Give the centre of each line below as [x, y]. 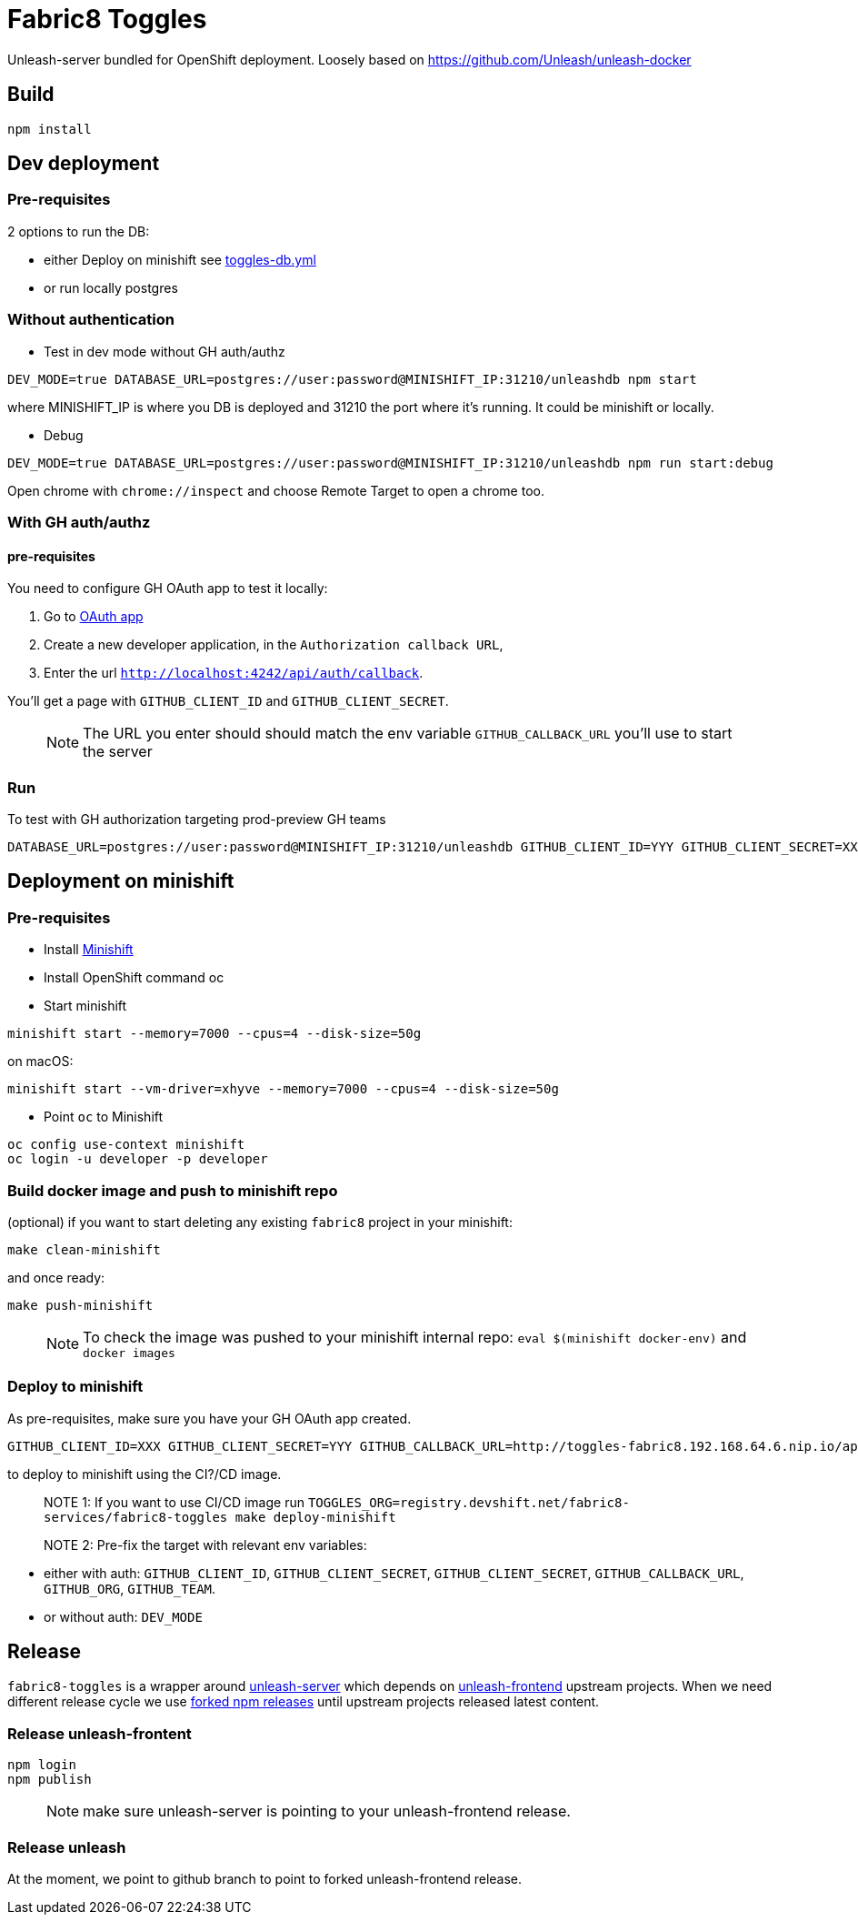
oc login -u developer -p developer [138, 1159]
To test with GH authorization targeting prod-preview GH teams [197, 819]
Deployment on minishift [121, 881]
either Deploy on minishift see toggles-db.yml [180, 259]
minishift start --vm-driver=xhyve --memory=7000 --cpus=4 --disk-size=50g [283, 1089]
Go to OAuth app [94, 617]
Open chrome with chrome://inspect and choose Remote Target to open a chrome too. [276, 490]
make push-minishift [80, 1305]
